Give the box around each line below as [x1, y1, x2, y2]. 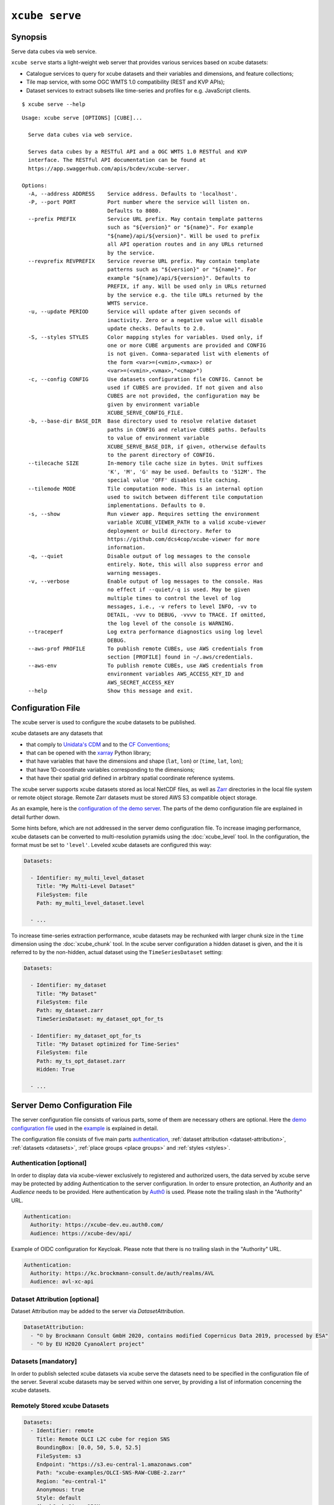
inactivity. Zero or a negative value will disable [107, 317, 263, 323]
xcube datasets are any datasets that [11, 730, 103, 737]
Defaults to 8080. [107, 207, 162, 214]
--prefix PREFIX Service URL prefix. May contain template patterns [28, 216, 263, 223]
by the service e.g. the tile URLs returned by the [107, 291, 263, 298]
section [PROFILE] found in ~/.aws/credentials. [107, 654, 254, 660]
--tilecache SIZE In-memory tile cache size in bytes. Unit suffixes [28, 460, 263, 467]
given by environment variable [107, 401, 200, 408]
